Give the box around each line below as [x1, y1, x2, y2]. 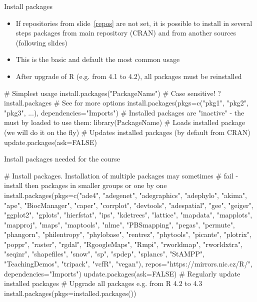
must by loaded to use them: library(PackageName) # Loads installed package [4, 117, 245, 127]
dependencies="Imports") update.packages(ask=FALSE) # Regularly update [4, 268, 240, 278]
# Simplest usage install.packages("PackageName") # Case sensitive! [4, 87, 215, 98]
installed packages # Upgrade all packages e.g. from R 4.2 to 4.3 [4, 278, 202, 288]
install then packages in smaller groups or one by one [4, 180, 167, 190]
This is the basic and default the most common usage [15, 54, 180, 64]
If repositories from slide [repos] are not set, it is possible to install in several [15, 17, 252, 28]
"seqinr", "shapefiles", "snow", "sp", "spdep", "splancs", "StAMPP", [4, 248, 205, 259]
